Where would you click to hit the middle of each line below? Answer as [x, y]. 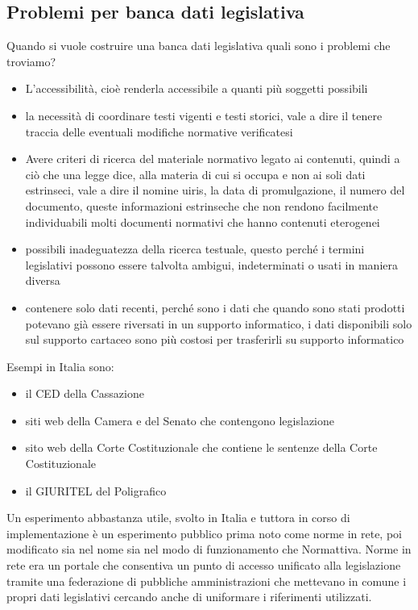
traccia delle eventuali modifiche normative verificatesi [159, 131]
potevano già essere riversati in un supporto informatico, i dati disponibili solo [219, 323]
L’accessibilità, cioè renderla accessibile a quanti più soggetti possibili [197, 88]
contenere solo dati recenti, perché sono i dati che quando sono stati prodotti [215, 307]
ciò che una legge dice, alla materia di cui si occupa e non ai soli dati [195, 174]
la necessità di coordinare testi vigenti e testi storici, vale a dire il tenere [204, 115]
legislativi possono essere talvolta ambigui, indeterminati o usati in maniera [211, 264]
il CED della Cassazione [85, 393]
